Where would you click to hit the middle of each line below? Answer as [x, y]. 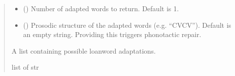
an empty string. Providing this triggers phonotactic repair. [112, 34]
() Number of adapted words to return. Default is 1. [101, 8]
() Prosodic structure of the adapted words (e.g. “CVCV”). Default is [127, 25]
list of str [25, 67]
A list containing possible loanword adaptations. [84, 50]
